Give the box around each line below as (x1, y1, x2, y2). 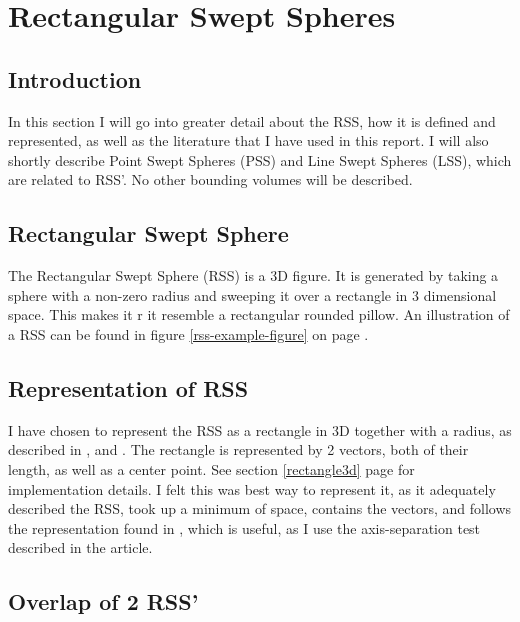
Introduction (8, 63, 142, 94)
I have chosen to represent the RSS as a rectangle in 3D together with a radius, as (8, 419, 512, 440)
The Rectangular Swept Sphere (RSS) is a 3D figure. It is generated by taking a (8, 265, 499, 286)
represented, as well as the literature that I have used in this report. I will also (8, 130, 489, 151)
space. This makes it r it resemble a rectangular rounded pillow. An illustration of (8, 304, 510, 325)
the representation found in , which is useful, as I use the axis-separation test (8, 517, 481, 538)
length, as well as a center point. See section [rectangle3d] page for (8, 458, 415, 479)
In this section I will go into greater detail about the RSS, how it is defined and (8, 110, 496, 131)
